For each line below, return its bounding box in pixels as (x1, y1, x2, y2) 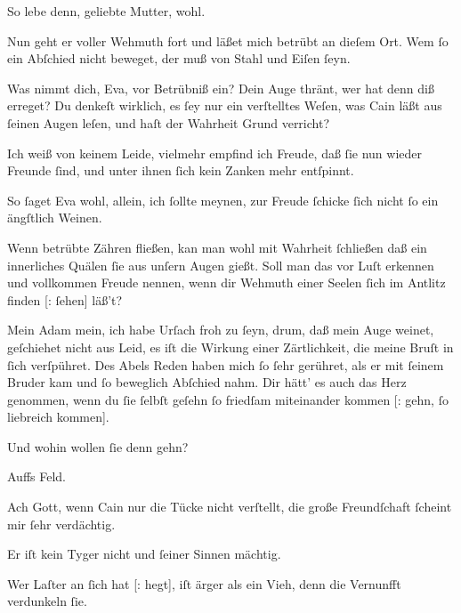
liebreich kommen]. (7, 407, 109, 426)
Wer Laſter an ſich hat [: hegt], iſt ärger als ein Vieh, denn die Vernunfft (7, 574, 401, 593)
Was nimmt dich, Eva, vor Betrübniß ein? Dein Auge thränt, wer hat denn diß (7, 78, 434, 97)
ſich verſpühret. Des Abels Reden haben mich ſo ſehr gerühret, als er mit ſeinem (7, 355, 444, 374)
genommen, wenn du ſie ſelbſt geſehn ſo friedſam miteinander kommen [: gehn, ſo (7, 390, 449, 408)
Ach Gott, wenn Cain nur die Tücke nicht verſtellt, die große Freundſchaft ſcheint (7, 497, 452, 516)
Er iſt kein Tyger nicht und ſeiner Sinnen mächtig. (7, 544, 281, 563)
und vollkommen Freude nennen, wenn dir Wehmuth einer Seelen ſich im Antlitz (7, 273, 446, 292)
